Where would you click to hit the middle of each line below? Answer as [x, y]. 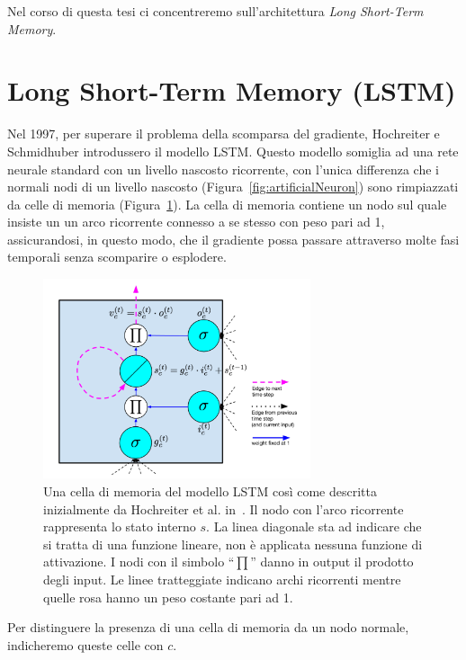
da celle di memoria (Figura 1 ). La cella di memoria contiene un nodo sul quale [227, 204]
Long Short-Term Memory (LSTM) [232, 90]
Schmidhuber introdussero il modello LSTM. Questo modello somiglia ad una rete [233, 151]
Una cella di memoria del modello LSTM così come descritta [210, 491]
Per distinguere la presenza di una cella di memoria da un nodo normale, [208, 627]
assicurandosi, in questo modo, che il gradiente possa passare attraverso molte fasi [233, 239]
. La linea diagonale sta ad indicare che [314, 526]
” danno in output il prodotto [332, 562]
